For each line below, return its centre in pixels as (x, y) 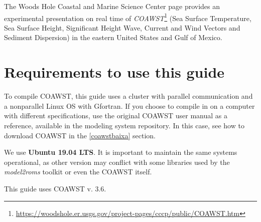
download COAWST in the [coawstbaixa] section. (80, 135)
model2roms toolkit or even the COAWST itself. (78, 172)
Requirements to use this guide (114, 72)
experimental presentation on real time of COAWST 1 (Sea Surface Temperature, (128, 17)
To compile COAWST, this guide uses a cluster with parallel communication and (128, 96)
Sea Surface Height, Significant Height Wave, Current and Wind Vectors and (122, 27)
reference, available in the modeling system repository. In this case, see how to (124, 125)
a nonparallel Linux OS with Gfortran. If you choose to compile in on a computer (129, 105)
